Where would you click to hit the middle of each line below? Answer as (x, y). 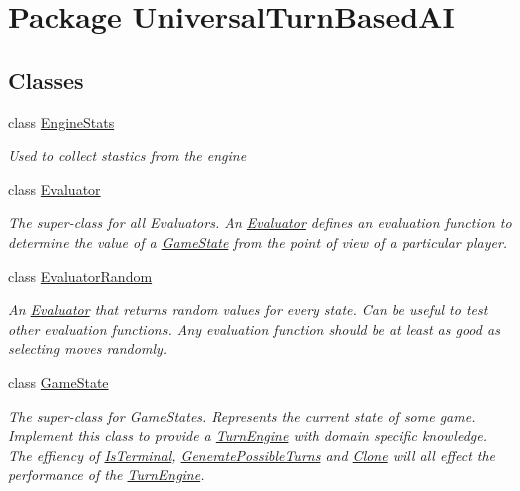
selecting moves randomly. (88, 348)
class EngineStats (61, 121)
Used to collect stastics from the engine (127, 155)
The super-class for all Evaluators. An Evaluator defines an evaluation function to (260, 222)
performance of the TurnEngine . (106, 474)
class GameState (58, 381)
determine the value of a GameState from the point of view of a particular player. (258, 241)
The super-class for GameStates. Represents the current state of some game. (242, 415)
